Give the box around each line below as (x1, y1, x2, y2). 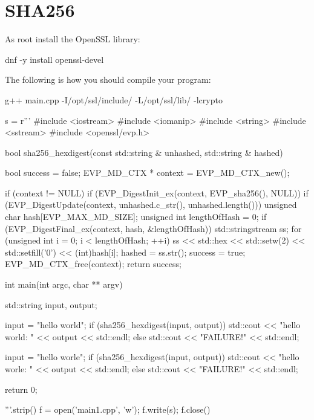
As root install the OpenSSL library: (5, 33, 140, 45)
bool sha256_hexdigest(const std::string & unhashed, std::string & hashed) (5, 146, 283, 158)
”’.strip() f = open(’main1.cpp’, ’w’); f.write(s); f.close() (5, 403, 211, 416)
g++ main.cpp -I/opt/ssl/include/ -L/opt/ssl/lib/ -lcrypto (5, 93, 223, 106)
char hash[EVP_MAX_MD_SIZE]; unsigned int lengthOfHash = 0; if (5, 210, 267, 223)
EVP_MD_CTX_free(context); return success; (5, 257, 182, 270)
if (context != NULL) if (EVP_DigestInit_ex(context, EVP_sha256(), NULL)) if (5, 186, 309, 199)
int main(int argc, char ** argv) (5, 278, 123, 291)
